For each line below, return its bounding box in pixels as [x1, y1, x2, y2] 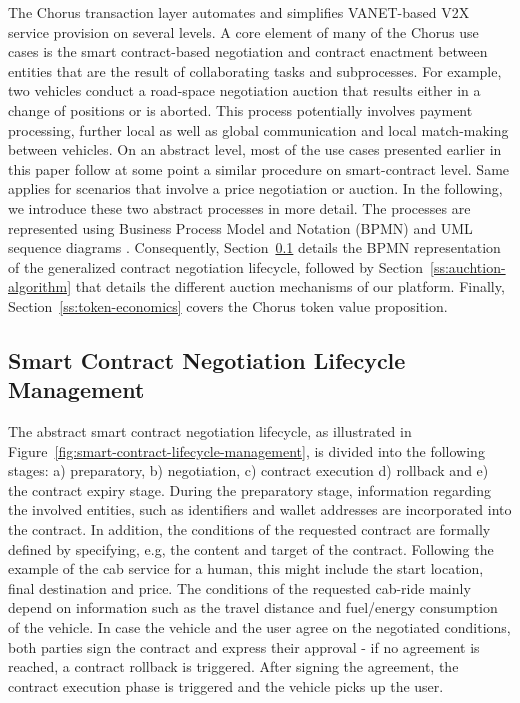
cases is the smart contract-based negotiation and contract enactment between [8, 41, 488, 62]
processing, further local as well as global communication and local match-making [8, 119, 509, 140]
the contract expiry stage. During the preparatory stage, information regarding [8, 479, 491, 500]
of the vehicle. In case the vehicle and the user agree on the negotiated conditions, [8, 617, 511, 638]
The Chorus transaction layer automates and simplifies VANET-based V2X [8, 2, 470, 22]
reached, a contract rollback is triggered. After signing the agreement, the [8, 656, 459, 677]
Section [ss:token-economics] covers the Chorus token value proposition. [8, 295, 448, 316]
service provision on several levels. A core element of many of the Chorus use [8, 21, 479, 42]
